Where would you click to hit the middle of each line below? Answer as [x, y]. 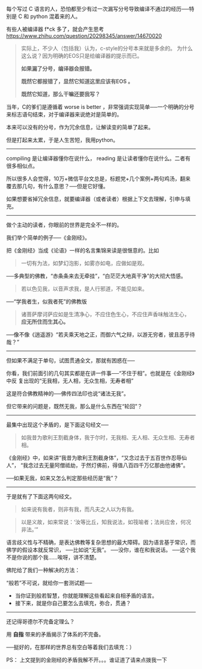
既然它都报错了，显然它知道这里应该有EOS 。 [77, 81]
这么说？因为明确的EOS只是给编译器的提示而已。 [81, 56]
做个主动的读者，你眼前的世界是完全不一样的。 [64, 225]
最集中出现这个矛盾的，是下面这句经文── [57, 425]
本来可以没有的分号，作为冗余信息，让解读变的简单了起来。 [80, 127]
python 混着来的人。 [56, 16]
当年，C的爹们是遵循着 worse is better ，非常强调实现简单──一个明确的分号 [100, 107]
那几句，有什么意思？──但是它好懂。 [63, 186]
